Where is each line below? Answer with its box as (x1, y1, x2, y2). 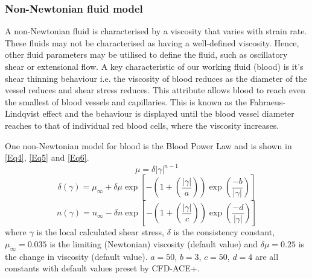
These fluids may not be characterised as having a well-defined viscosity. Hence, (5, 36, 299, 49)
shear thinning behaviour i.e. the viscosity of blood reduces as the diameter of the (5, 72, 307, 84)
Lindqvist (5, 107, 40, 120)
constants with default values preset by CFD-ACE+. (5, 262, 200, 274)
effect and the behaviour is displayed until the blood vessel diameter (42, 107, 294, 120)
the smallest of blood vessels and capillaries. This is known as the (5, 95, 247, 108)
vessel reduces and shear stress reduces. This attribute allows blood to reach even (5, 84, 305, 96)
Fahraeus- (249, 95, 285, 108)
